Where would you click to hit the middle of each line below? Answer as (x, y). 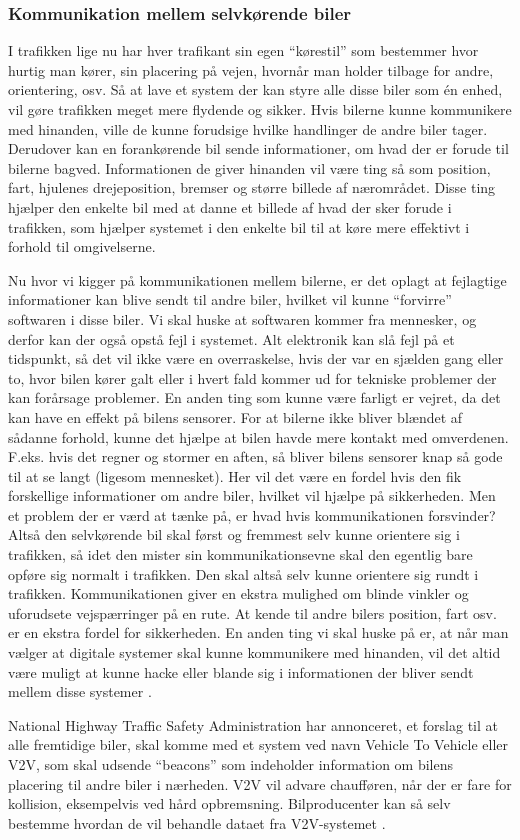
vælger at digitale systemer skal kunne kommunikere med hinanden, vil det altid (254, 652)
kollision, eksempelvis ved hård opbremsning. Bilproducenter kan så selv (229, 803)
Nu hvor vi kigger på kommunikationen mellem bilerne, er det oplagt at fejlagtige (257, 279)
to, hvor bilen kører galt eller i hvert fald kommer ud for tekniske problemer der (252, 377)
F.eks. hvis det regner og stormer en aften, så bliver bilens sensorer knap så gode (255, 456)
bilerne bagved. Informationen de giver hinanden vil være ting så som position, (249, 167)
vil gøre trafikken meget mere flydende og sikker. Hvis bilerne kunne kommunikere (260, 109)
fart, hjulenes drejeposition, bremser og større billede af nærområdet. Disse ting (252, 187)
